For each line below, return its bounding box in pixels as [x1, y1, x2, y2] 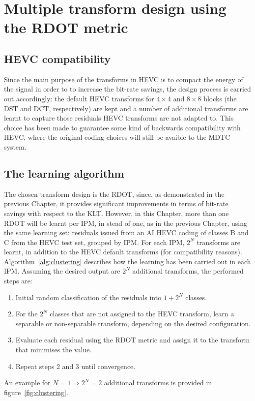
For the [15, 308, 38, 319]
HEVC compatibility [4, 51, 111, 66]
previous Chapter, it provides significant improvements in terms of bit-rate [4, 198, 228, 209]
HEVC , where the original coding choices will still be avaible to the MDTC [4, 132, 230, 142]
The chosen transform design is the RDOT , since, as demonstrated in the [4, 188, 225, 199]
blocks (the [203, 93, 237, 103]
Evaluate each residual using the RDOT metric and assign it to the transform [15, 335, 250, 345]
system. [4, 141, 27, 152]
